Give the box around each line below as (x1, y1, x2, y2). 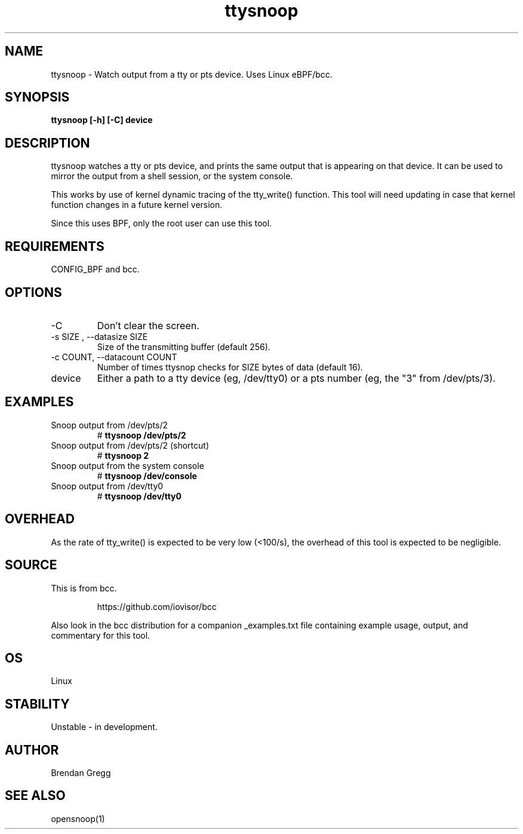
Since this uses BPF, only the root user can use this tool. (51, 218, 272, 229)
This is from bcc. (51, 582, 117, 593)
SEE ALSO (5, 788, 66, 804)
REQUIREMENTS (5, 238, 104, 254)
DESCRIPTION (5, 135, 90, 151)
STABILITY (5, 696, 70, 712)
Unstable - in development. (51, 722, 158, 732)
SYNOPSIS (5, 90, 70, 105)
